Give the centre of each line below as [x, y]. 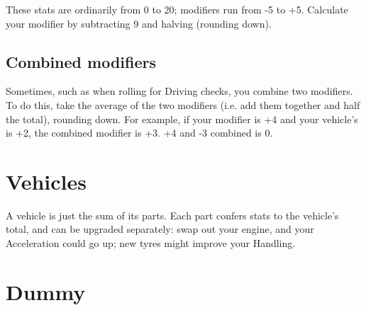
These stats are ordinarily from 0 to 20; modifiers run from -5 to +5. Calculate [177, 9]
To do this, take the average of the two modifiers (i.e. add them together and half [183, 104]
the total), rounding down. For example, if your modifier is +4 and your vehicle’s [182, 119]
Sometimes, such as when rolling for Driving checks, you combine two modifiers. [179, 91]
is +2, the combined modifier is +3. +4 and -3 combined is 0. [139, 133]
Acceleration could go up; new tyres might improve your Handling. [151, 243]
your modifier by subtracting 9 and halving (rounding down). [139, 23]
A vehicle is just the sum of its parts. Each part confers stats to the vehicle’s [172, 215]
